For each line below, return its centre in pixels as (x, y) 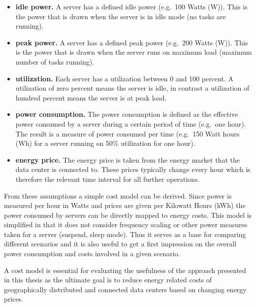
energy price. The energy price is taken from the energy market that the (128, 159)
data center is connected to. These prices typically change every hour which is (133, 169)
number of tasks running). (55, 61)
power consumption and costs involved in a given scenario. (92, 254)
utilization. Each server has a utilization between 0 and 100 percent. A (124, 78)
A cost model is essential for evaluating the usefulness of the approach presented (125, 270)
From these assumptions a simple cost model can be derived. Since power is (118, 195)
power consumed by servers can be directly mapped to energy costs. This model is (128, 215)
